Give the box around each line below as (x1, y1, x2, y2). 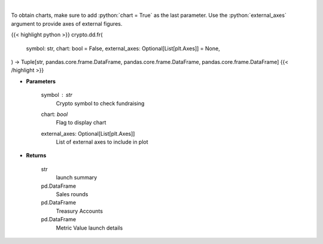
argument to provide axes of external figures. (11, 20, 123, 27)
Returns (26, 152, 47, 159)
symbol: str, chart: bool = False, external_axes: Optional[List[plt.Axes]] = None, (26, 45, 221, 52)
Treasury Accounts (56, 207, 103, 215)
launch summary (56, 174, 97, 181)
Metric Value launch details (56, 224, 123, 231)
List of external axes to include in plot (56, 138, 149, 146)
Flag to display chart (56, 119, 106, 126)
